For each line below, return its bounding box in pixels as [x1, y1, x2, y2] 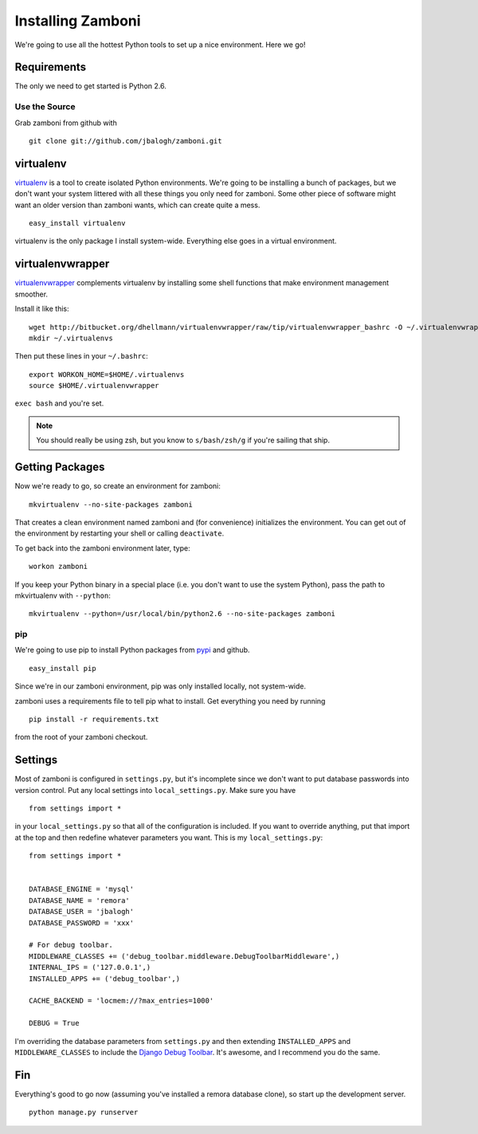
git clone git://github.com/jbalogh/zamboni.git [29, 136, 222, 145]
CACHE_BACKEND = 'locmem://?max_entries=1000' [29, 996, 214, 1006]
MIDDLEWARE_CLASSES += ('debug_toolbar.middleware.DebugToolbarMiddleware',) [29, 952, 340, 960]
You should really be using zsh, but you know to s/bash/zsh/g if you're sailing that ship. [36, 435, 331, 445]
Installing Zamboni [14, 12, 141, 29]
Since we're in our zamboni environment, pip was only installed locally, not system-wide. [14, 681, 307, 691]
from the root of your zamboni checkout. [14, 732, 148, 742]
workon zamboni [29, 562, 88, 571]
